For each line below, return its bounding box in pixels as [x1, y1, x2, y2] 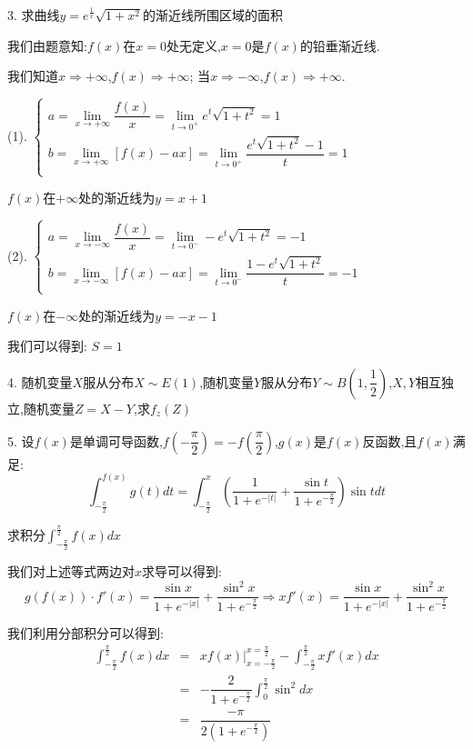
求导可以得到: [142, 562, 222, 581]
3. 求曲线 [7, 5, 60, 24]
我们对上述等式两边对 [7, 562, 135, 581]
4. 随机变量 [7, 372, 73, 391]
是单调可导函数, [69, 431, 163, 450]
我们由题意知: [7, 35, 87, 55]
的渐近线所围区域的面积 [143, 5, 284, 24]
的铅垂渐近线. [299, 35, 380, 55]
